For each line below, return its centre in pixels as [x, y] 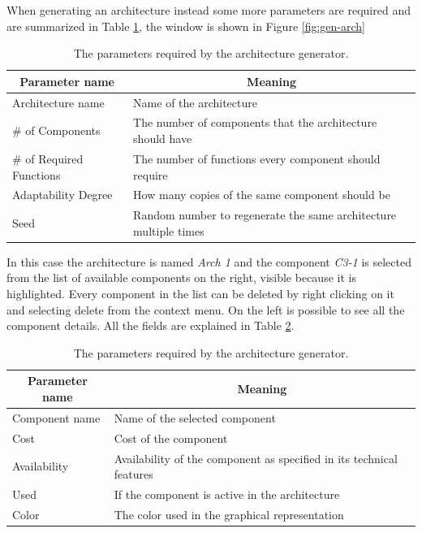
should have [163, 139]
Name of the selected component [195, 417]
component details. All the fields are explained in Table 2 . [151, 325]
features [133, 474]
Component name [56, 417]
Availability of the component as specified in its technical [256, 458]
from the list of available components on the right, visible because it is [181, 277]
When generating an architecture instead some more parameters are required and [209, 10]
